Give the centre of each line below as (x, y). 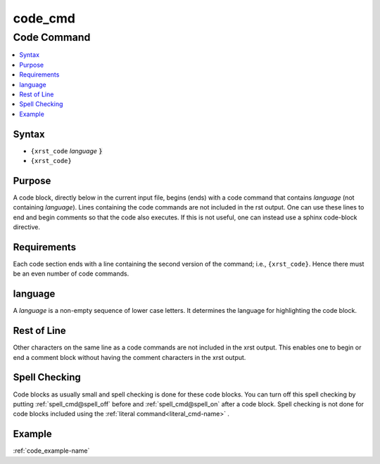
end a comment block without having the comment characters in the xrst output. (129, 357)
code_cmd (44, 18)
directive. (26, 227)
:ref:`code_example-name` (51, 451)
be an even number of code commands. (71, 273)
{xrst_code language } (66, 150)
